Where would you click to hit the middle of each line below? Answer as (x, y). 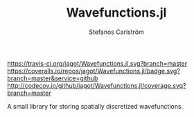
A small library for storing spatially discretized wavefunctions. (95, 106)
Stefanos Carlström (116, 32)
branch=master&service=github (53, 78)
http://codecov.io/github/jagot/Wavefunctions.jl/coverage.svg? (97, 85)
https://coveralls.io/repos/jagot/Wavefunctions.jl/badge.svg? (94, 71)
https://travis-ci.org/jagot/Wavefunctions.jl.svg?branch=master (97, 63)
